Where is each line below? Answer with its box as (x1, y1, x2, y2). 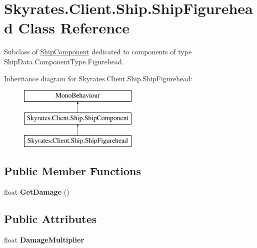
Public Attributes (4, 211, 97, 227)
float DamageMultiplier (4, 235, 84, 245)
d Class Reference (4, 17, 130, 38)
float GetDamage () (4, 187, 69, 197)
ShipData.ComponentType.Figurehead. (4, 56, 124, 66)
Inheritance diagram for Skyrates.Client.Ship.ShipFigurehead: (4, 73, 193, 83)
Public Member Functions (4, 163, 141, 179)
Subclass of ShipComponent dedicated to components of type (4, 46, 192, 57)
